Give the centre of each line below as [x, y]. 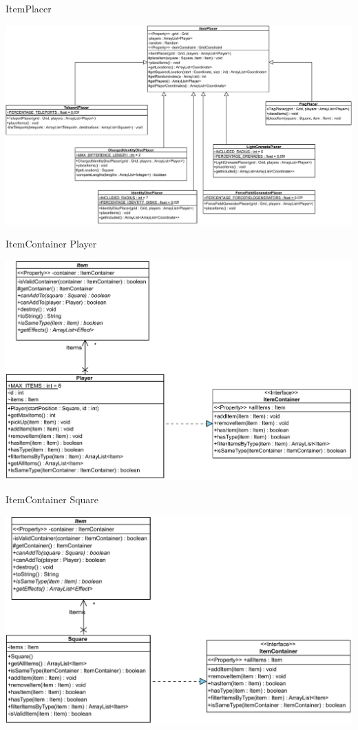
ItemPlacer [29, 8]
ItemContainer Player [51, 244]
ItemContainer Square [52, 499]
